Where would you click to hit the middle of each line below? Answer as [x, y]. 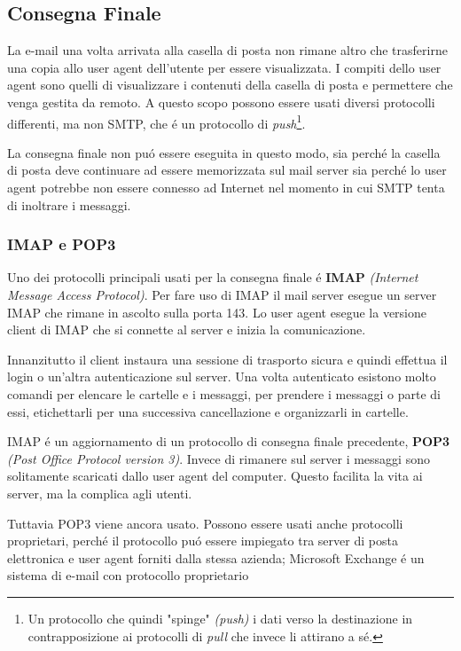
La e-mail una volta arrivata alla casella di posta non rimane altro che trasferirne [227, 50]
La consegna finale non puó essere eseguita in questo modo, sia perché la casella [224, 152]
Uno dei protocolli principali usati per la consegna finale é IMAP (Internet [213, 277]
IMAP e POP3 [62, 244]
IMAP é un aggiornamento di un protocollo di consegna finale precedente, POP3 [229, 441]
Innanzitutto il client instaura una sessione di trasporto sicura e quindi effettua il [227, 359]
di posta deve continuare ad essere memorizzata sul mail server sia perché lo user [227, 170]
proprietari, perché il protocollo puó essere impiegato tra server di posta [203, 541]
